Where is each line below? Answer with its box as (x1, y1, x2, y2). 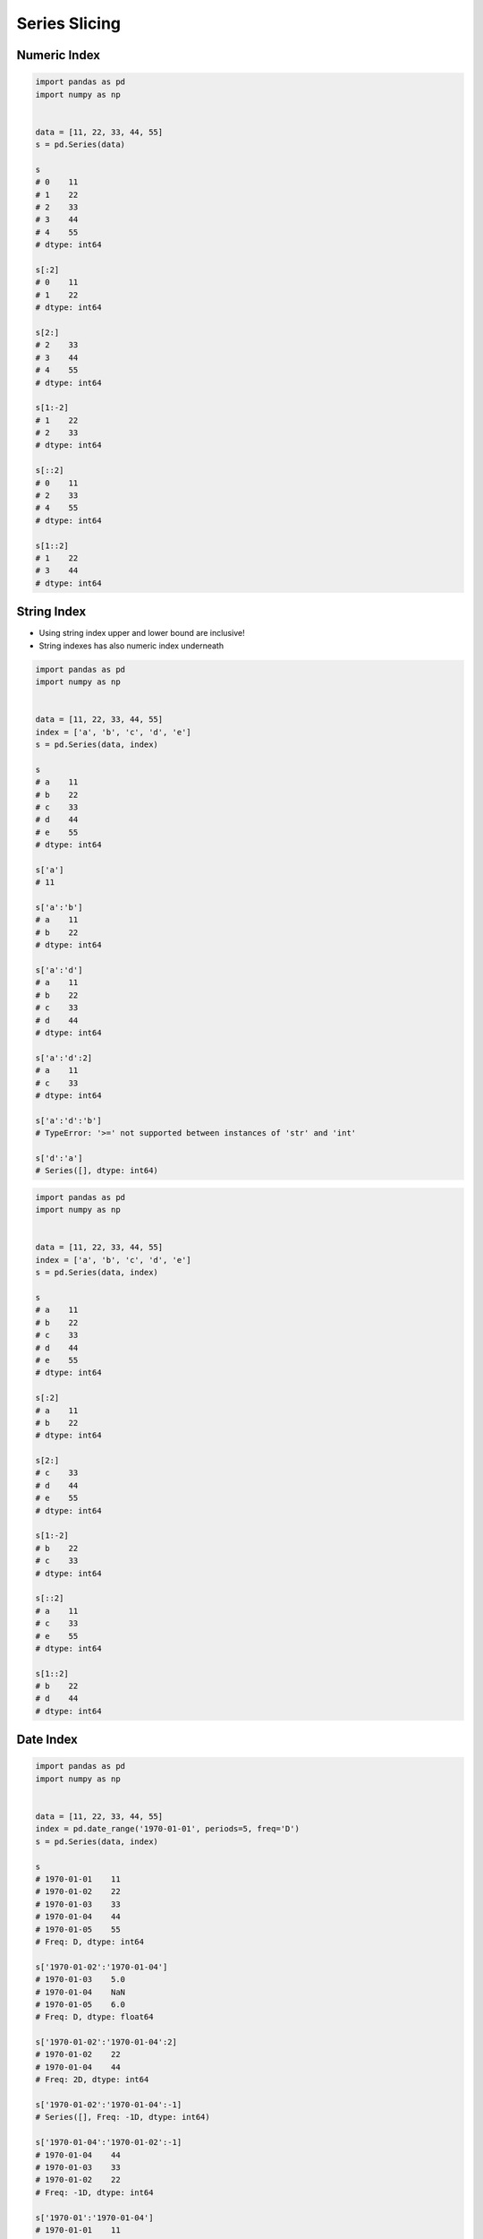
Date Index (16, 1732, 78, 1747)
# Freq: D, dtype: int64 (35, 1936, 145, 1947)
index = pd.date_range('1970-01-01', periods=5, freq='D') (35, 1823, 300, 1834)
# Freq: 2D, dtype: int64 (35, 2074, 149, 2085)
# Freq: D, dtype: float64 (35, 2012, 154, 2022)
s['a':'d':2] (35, 1052, 93, 1063)
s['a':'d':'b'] (35, 1115, 102, 1126)
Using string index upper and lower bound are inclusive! (38, 628, 245, 639)
